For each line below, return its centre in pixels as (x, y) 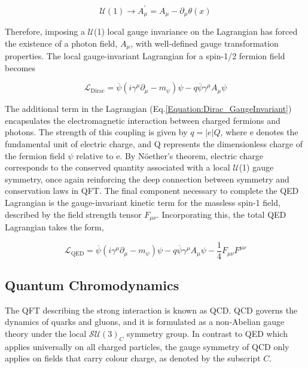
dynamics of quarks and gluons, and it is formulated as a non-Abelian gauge (145, 322)
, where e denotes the (259, 132)
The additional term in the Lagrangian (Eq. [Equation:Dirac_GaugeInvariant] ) (148, 109)
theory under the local (46, 334)
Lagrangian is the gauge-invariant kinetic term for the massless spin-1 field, (143, 202)
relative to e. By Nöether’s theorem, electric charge (170, 155)
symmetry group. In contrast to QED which (207, 334)
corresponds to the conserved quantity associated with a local (118, 167)
